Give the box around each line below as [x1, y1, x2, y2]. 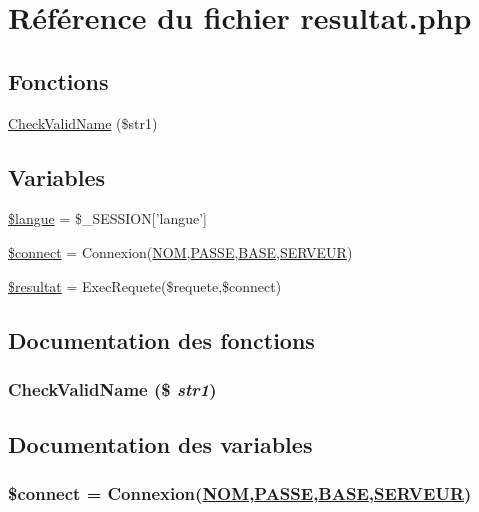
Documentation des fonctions [8, 324, 315, 355]
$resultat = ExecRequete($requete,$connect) [8, 275, 282, 296]
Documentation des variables [8, 429, 313, 460]
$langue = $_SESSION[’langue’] [8, 208, 207, 229]
